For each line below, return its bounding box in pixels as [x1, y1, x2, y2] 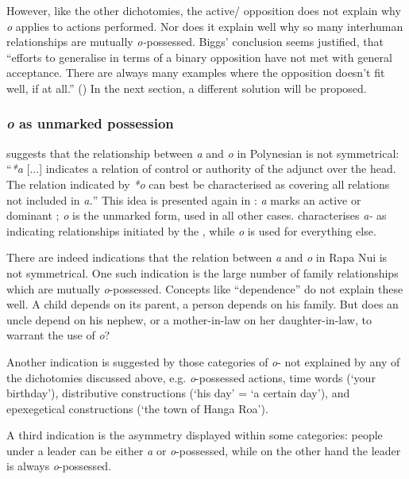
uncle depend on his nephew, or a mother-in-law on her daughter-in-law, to [6, 311, 372, 328]
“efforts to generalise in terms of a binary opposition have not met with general [6, 48, 392, 65]
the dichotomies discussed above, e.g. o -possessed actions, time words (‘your [6, 369, 376, 385]
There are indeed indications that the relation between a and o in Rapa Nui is [6, 249, 388, 266]
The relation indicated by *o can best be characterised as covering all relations [6, 175, 390, 192]
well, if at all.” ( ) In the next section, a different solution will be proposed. [6, 79, 367, 96]
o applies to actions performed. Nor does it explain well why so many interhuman [6, 17, 403, 34]
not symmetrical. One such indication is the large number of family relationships [6, 264, 399, 281]
